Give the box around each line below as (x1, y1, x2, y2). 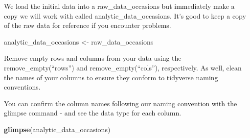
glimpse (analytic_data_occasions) (4, 124, 111, 134)
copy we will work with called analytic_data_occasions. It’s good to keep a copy (4, 10, 246, 21)
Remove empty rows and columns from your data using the (4, 53, 182, 63)
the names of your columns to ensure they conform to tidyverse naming (4, 72, 218, 82)
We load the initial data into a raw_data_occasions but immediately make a (4, 1, 235, 11)
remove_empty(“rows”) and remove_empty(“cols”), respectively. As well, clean (4, 62, 242, 72)
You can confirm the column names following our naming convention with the (4, 98, 237, 108)
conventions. (4, 82, 41, 92)
